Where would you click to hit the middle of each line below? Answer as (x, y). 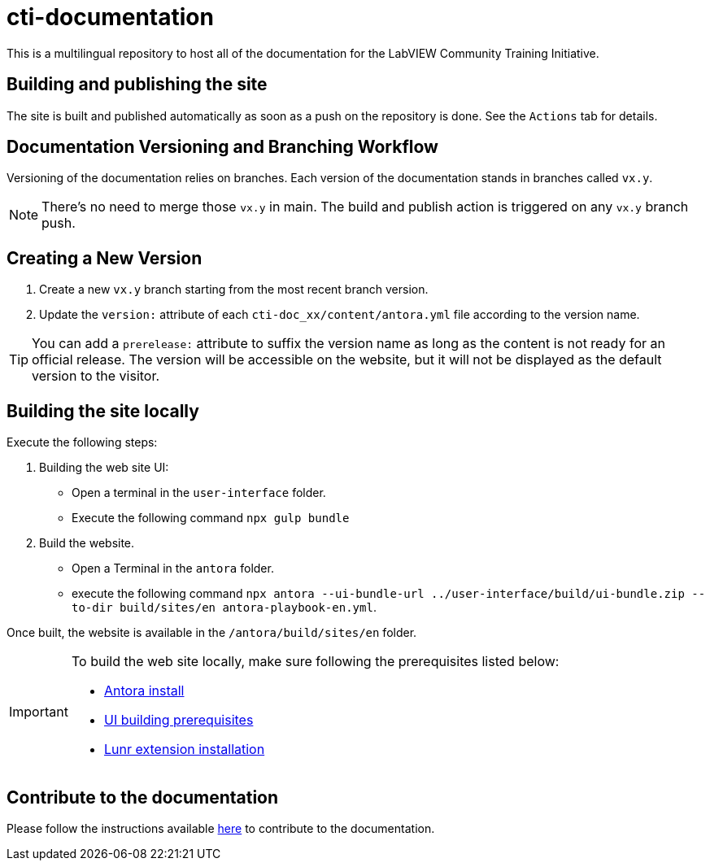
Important (39, 712)
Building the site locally (103, 411)
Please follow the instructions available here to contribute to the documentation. (221, 828)
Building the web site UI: (104, 468)
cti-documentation (110, 17)
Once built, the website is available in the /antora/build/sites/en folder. (212, 633)
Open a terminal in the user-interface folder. (199, 493)
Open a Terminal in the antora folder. (173, 569)
